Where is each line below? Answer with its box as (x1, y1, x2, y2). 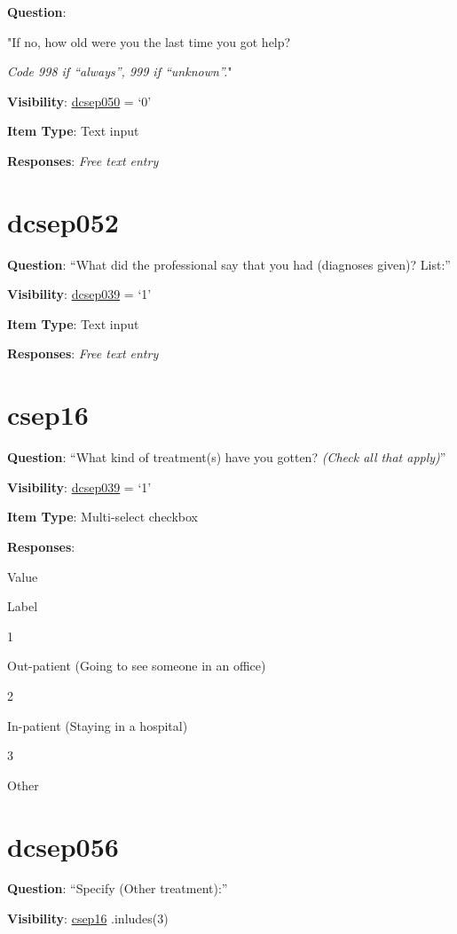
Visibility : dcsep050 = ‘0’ (7, 91, 152, 110)
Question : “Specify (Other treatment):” (7, 879, 228, 898)
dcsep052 (7, 203, 119, 239)
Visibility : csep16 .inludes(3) (7, 909, 169, 928)
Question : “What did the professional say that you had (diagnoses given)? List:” (7, 255, 451, 273)
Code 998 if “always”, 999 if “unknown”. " (7, 62, 232, 81)
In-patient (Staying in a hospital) (7, 716, 188, 734)
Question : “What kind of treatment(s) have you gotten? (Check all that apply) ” (7, 448, 446, 467)
